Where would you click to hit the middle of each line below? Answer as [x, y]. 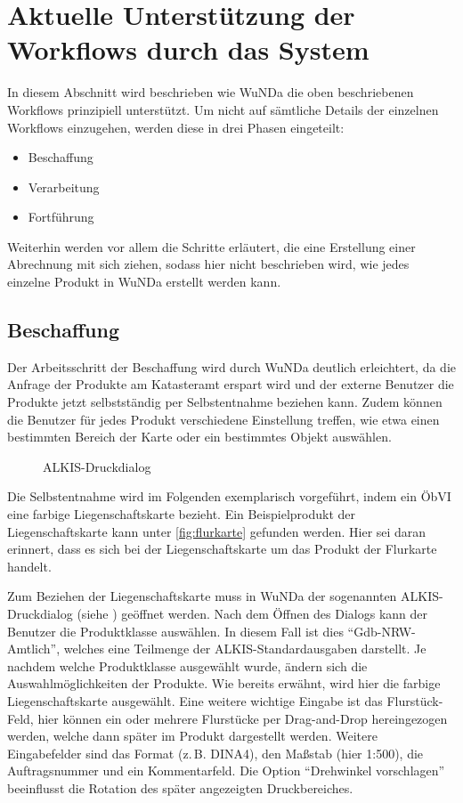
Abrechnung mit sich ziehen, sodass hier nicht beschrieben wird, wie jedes [208, 264]
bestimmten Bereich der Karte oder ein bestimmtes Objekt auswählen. [199, 437]
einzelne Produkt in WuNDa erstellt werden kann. [144, 282]
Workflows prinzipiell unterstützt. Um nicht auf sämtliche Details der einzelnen [223, 109]
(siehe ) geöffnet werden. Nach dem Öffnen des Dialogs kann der [252, 613]
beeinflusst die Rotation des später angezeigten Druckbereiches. [180, 787]
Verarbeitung [64, 187]
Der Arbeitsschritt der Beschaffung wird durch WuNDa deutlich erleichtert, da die [231, 366]
